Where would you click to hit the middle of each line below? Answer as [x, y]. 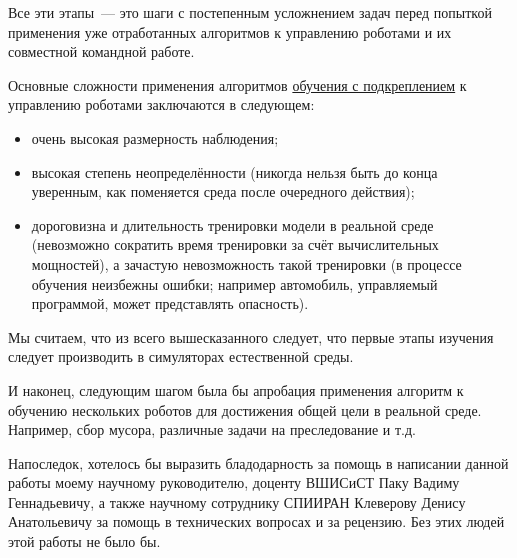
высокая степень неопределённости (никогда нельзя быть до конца [234, 171]
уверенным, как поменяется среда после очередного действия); [223, 191]
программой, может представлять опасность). [170, 303]
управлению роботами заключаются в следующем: [161, 104]
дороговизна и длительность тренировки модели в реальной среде [232, 224]
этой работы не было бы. [84, 541]
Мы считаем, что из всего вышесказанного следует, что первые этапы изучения [251, 336]
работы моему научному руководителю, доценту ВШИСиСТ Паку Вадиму [234, 482]
